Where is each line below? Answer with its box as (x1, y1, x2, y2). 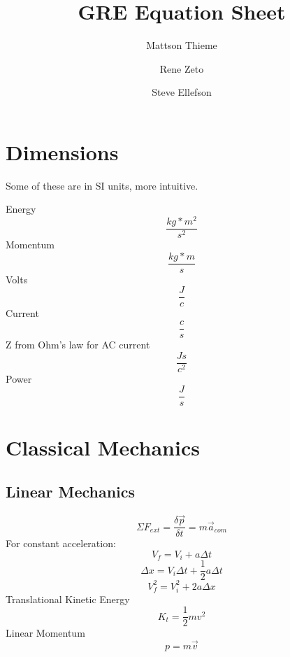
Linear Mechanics (6, 481, 136, 502)
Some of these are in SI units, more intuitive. (6, 178, 198, 192)
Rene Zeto (159, 61, 204, 76)
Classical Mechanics (6, 432, 200, 461)
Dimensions (6, 137, 119, 166)
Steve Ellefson (152, 85, 212, 99)
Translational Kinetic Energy (6, 591, 130, 606)
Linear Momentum (6, 626, 85, 640)
